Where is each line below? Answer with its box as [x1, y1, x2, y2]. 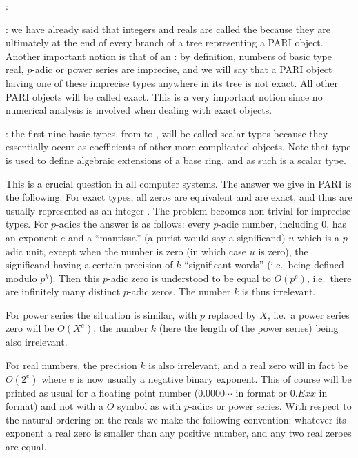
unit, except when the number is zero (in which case [26, 243, 247, 258]
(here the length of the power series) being [159, 321, 339, 335]
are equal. [6, 439, 47, 454]
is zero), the [258, 243, 308, 258]
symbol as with [117, 399, 181, 413]
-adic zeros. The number [128, 284, 231, 299]
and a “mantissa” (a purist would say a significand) [68, 230, 286, 244]
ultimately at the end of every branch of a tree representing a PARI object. [6, 35, 324, 50]
